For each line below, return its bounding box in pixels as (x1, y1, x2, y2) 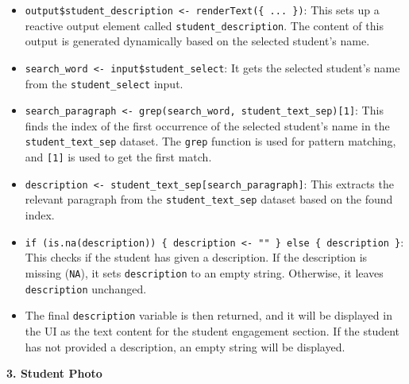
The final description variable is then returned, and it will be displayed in (25, 307, 392, 324)
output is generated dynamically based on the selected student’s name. (25, 33, 370, 49)
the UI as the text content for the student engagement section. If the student (25, 322, 400, 339)
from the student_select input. (25, 75, 183, 91)
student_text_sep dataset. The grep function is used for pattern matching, (25, 133, 396, 149)
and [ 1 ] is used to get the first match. (25, 149, 212, 165)
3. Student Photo (6, 365, 102, 382)
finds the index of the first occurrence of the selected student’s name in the (25, 117, 390, 134)
